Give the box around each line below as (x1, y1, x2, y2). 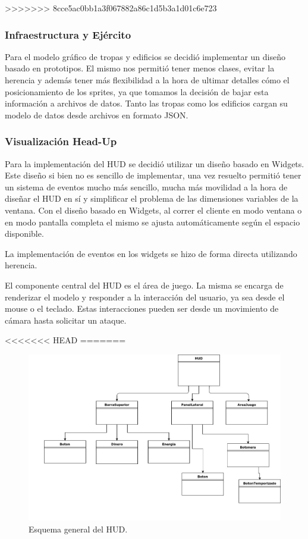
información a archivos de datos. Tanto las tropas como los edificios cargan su (5, 97, 288, 109)
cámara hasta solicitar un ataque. (5, 314, 127, 326)
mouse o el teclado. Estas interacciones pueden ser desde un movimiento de (5, 302, 279, 315)
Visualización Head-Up (5, 134, 117, 149)
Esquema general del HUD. (29, 522, 128, 535)
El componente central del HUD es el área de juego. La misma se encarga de (5, 278, 284, 291)
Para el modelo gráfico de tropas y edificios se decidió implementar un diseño (5, 50, 285, 62)
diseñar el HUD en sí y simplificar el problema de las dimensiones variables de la (5, 192, 298, 205)
